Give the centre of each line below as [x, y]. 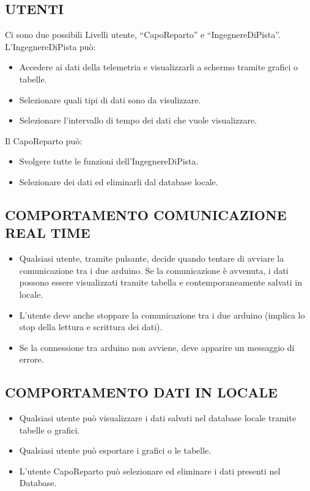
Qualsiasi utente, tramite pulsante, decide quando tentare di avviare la [152, 258]
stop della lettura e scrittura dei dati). [91, 327]
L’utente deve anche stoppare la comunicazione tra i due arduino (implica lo [162, 315]
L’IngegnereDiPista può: [50, 46]
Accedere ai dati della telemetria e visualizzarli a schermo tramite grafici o [159, 67]
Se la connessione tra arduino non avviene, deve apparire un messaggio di [157, 347]
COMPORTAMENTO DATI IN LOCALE [141, 392]
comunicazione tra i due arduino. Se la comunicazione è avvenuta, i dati [154, 270]
